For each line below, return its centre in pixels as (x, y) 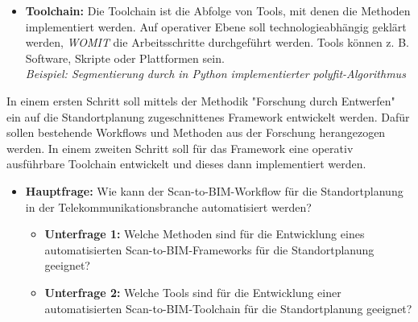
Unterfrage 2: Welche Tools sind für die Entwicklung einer (193, 292)
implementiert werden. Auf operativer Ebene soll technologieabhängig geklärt (216, 26)
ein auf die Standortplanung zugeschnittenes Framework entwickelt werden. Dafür (208, 116)
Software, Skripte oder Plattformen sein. (125, 58)
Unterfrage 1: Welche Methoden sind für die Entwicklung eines (205, 234)
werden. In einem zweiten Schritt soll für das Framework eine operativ (180, 148)
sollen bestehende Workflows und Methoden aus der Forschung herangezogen (196, 132)
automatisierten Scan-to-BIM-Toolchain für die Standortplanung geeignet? (228, 308)
